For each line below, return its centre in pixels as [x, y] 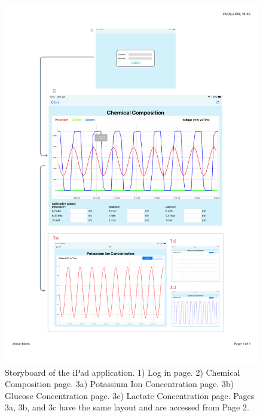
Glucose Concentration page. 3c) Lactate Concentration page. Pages [130, 395]
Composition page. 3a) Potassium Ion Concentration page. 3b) [120, 384]
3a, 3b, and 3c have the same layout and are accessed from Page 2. [127, 407]
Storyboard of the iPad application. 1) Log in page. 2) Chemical [123, 372]
